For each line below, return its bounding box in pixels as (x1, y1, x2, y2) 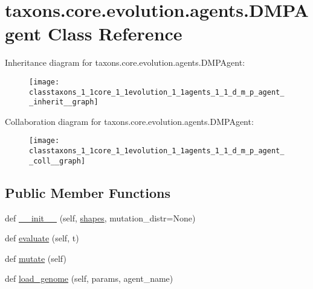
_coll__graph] (29, 156, 86, 165)
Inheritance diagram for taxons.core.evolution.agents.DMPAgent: (5, 56, 245, 69)
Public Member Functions (5, 183, 170, 202)
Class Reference (48, 21, 182, 46)
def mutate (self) (5, 252, 66, 264)
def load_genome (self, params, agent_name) (5, 272, 173, 285)
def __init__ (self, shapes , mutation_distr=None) (5, 211, 196, 224)
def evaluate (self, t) (5, 232, 79, 244)
